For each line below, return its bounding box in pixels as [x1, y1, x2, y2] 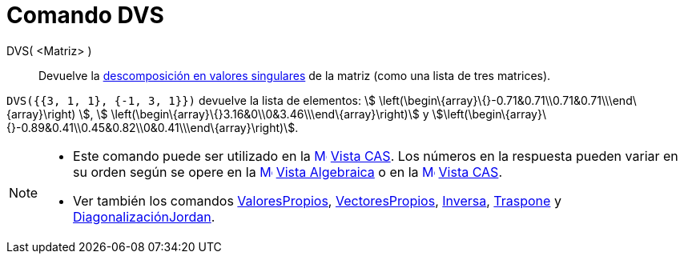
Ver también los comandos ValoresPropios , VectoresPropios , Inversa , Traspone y [73, 192, 561, 209]
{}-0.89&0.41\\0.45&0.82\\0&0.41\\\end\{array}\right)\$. [6, 120, 299, 134]
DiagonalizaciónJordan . [73, 208, 215, 225]
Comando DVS [6, 2, 164, 29]
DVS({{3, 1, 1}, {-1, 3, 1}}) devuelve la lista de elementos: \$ [6, 93, 376, 107]
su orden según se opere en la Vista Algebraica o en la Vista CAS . [73, 163, 502, 180]
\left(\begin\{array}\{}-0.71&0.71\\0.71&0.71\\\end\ [378, 93, 637, 107]
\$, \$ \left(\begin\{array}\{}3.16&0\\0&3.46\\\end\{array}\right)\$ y [78, 106, 429, 121]
